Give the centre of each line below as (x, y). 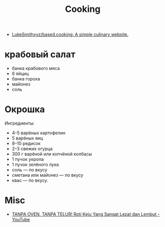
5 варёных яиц (27, 138)
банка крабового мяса (36, 69)
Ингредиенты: (20, 123)
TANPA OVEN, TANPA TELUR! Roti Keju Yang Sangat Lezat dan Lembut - (86, 214)
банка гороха (26, 79)
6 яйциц (20, 74)
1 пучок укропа (28, 159)
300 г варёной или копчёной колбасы (52, 154)
